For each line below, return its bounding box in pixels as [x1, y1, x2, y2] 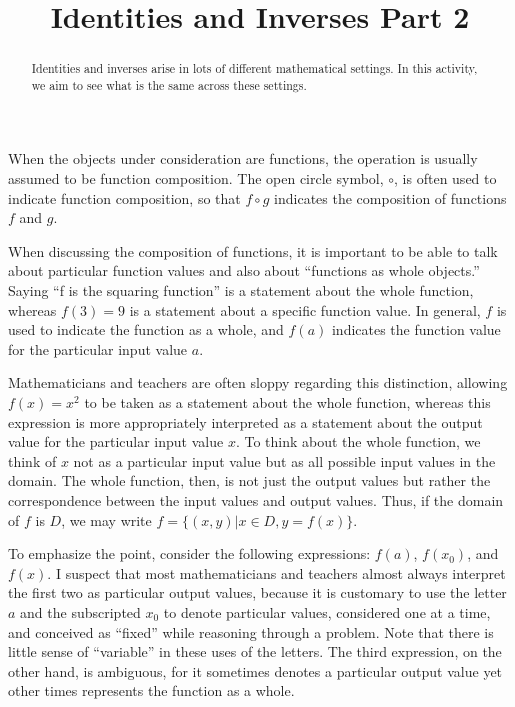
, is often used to [394, 168, 497, 189]
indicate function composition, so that [8, 187, 241, 208]
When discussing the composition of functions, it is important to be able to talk [8, 240, 498, 261]
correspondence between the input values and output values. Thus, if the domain [8, 489, 504, 510]
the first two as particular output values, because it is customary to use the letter [8, 582, 507, 603]
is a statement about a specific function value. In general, [129, 299, 481, 320]
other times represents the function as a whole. [8, 680, 295, 701]
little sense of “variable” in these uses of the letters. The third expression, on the [8, 641, 502, 662]
